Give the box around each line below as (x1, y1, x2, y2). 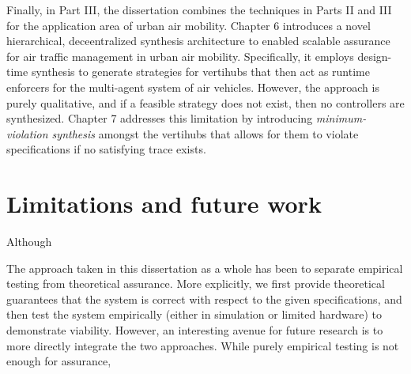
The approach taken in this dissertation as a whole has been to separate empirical (6, 259, 403, 276)
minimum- (315, 110, 367, 127)
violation (6, 125, 48, 142)
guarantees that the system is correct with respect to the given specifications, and (6, 290, 402, 307)
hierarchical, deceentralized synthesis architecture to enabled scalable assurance (6, 32, 390, 49)
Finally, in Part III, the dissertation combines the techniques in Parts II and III (6, 2, 392, 17)
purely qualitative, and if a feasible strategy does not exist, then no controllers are (6, 94, 405, 111)
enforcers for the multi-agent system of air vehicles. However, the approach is (6, 78, 379, 95)
